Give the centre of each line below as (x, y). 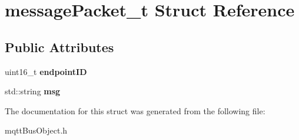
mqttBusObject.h (36, 130)
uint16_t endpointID (46, 71)
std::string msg (33, 91)
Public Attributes (59, 47)
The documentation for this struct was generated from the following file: (135, 110)
